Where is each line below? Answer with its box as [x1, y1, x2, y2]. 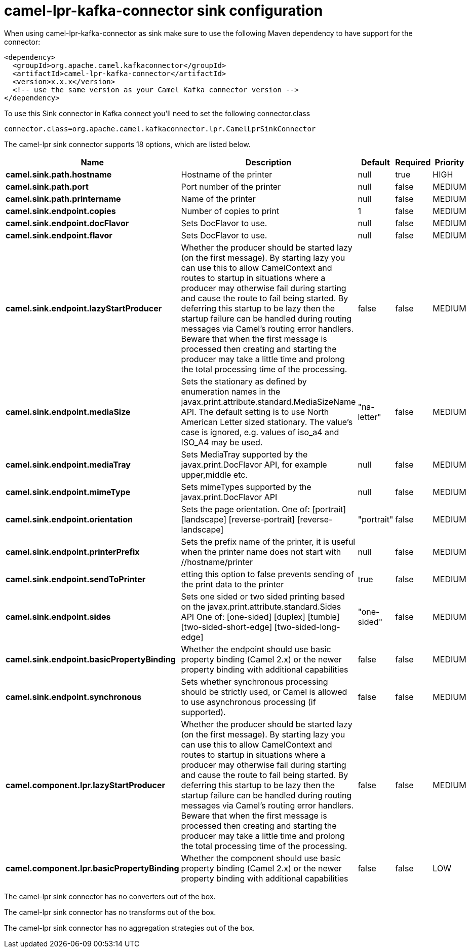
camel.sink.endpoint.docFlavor [6, 218, 129, 228]
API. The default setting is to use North [181, 406, 329, 417]
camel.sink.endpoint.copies [6, 205, 116, 216]
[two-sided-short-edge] [181, 621, 272, 632]
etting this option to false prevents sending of [181, 569, 354, 579]
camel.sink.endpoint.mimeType [6, 486, 131, 497]
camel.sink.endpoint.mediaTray [6, 459, 131, 470]
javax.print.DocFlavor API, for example [181, 459, 327, 470]
